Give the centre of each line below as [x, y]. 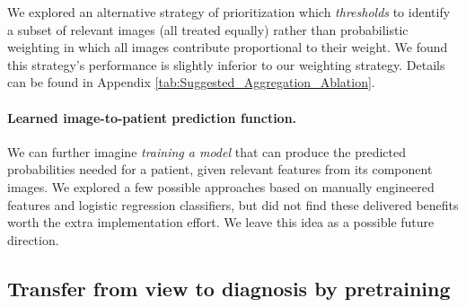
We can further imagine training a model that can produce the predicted [207, 151]
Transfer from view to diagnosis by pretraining [229, 288]
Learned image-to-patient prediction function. [152, 117]
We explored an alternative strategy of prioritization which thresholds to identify [229, 12]
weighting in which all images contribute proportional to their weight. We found [228, 47]
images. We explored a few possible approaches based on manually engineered [221, 186]
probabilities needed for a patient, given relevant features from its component [220, 169]
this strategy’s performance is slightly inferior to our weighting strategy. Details [226, 64]
